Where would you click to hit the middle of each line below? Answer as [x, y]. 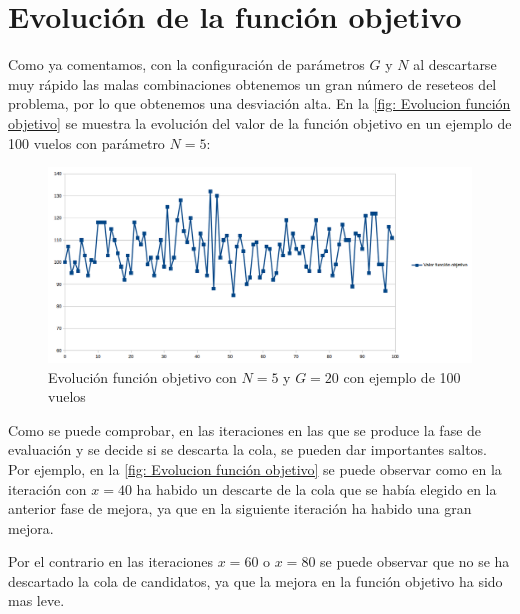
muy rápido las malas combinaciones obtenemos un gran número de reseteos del [252, 83]
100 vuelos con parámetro [86, 142]
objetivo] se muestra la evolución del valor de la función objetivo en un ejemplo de [260, 122]
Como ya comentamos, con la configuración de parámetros [186, 64]
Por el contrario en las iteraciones [111, 561]
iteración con [47, 488]
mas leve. [36, 600]
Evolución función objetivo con [142, 376]
